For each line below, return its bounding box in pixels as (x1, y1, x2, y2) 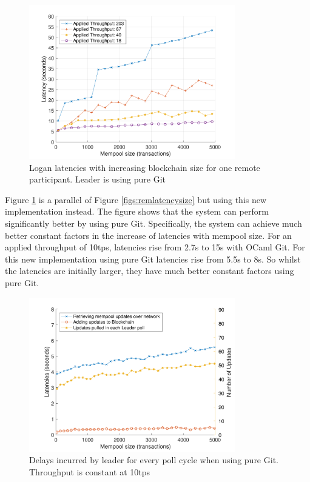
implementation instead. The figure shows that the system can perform (5, 205, 269, 218)
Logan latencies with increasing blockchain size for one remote (29, 161, 260, 173)
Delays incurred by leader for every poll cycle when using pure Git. (29, 454, 278, 466)
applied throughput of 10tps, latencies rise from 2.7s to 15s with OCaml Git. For (5, 241, 305, 253)
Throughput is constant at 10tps (29, 465, 150, 478)
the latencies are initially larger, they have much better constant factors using (5, 264, 294, 277)
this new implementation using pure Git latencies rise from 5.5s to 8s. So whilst (5, 252, 301, 265)
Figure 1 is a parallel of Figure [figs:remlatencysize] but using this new (5, 193, 267, 206)
